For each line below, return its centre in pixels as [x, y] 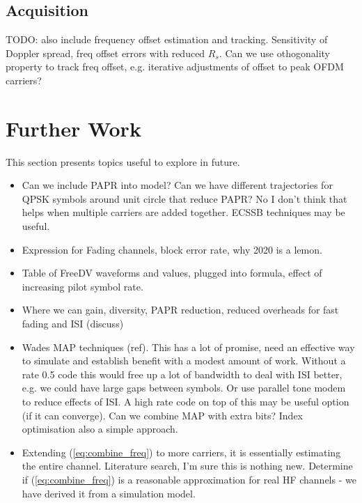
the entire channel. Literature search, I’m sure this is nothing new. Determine [187, 466]
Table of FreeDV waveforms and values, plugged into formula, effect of [172, 273]
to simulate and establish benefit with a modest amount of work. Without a [184, 361]
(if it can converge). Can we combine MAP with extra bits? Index [163, 415]
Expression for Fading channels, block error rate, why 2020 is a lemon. [172, 249]
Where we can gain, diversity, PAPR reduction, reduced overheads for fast [180, 310]
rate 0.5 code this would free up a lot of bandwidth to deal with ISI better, [182, 374]
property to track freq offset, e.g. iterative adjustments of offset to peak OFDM [175, 67]
